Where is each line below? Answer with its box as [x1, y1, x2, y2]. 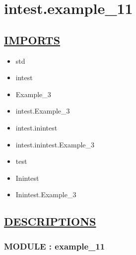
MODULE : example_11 [4, 240, 105, 252]
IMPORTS [4, 32, 61, 47]
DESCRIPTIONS [4, 214, 96, 229]
